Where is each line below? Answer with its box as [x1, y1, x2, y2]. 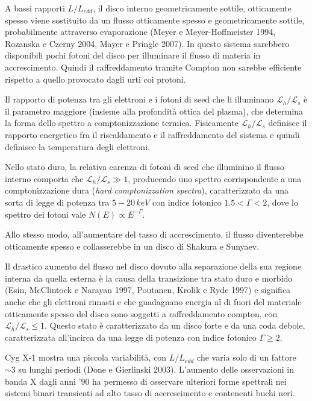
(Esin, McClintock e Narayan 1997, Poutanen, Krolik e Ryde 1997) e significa [5, 283, 291, 296]
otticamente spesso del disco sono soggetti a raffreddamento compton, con [5, 307, 278, 320]
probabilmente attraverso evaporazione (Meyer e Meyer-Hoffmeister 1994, [5, 25, 276, 38]
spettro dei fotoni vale [5, 207, 86, 220]
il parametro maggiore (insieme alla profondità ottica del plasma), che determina [5, 104, 304, 117]
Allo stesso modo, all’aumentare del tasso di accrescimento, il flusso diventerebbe [5, 228, 304, 241]
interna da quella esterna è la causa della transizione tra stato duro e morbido [5, 271, 293, 284]
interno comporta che [5, 172, 84, 185]
